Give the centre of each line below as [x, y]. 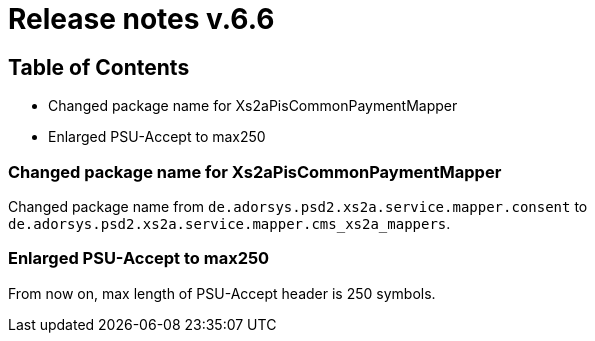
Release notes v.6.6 [141, 19]
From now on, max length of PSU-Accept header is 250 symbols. [222, 293]
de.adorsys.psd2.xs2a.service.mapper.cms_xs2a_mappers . [229, 223]
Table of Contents [99, 67]
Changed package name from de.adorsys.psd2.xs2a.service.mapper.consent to [298, 206]
